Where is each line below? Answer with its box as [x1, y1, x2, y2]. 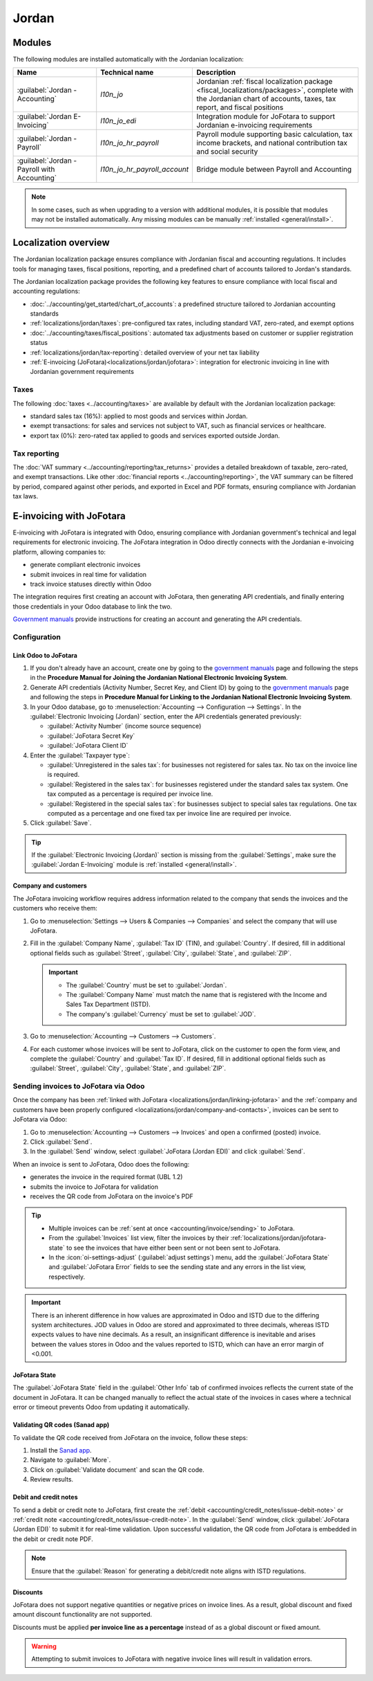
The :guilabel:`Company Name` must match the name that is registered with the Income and [66, 990, 327, 998]
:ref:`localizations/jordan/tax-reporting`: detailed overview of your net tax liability [30, 348, 260, 357]
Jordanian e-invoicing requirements [196, 120, 313, 130]
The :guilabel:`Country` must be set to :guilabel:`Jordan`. [66, 980, 227, 989]
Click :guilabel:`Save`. [30, 819, 92, 827]
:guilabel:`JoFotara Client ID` [47, 741, 128, 750]
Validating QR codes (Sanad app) [12, 1421, 110, 1429]
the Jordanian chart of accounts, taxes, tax [196, 94, 336, 104]
